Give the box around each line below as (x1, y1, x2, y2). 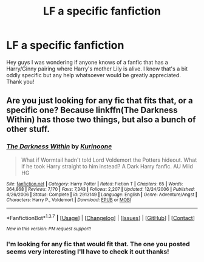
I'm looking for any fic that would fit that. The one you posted (6, 240, 190, 249)
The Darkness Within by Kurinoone (6, 142, 112, 151)
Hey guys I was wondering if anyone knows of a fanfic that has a (6, 58, 168, 66)
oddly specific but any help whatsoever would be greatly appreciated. (6, 71, 181, 78)
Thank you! (6, 78, 35, 85)
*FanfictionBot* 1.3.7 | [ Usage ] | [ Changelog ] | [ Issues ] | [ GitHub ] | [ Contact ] (6, 213, 195, 221)
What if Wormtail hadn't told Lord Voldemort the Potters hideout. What (21, 156, 197, 164)
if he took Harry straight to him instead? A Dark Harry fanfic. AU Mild (21, 162, 193, 170)
